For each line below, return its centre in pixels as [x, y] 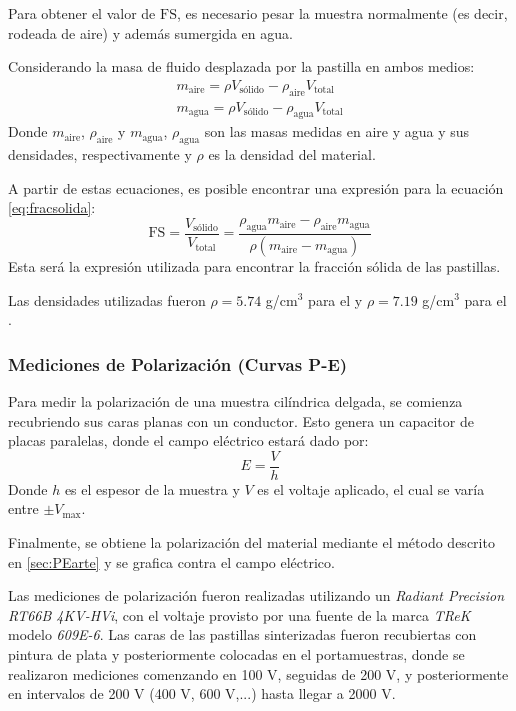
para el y [335, 299]
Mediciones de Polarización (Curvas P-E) [178, 363]
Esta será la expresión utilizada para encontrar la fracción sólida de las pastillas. [254, 265]
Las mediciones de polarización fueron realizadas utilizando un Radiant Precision [256, 595]
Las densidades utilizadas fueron [107, 299]
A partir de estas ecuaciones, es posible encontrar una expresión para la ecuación [256, 187]
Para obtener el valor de [82, 13]
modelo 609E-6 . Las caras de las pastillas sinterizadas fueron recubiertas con [242, 634]
